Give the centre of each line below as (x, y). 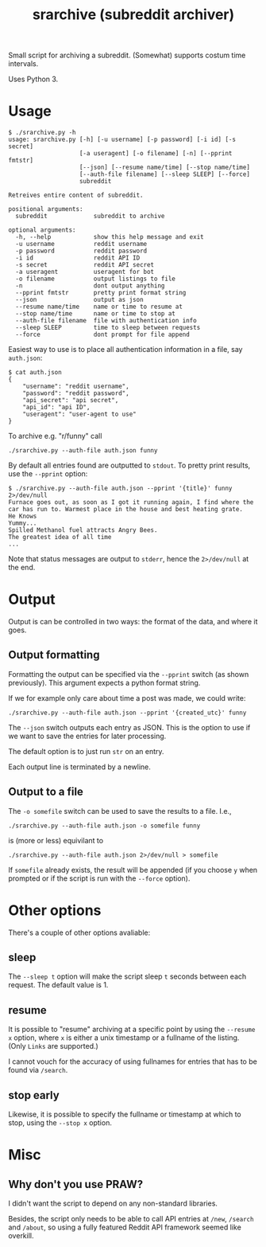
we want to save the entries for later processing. (87, 736)
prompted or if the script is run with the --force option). (99, 878)
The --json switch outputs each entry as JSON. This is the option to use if (129, 727)
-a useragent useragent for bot (85, 272)
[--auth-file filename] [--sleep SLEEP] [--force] (164, 174)
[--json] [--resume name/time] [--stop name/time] (164, 168)
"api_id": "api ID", (56, 408)
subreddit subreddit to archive (90, 217)
